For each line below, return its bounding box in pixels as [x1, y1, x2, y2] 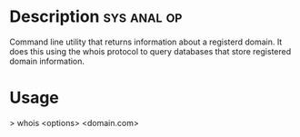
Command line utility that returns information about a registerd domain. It [9, 36, 283, 47]
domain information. [9, 55, 85, 66]
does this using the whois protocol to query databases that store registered [9, 45, 292, 56]
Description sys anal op [9, 6, 183, 27]
